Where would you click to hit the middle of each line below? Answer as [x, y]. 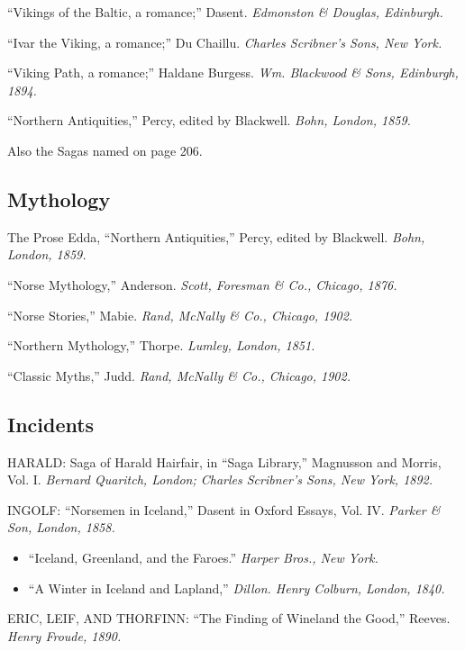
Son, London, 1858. [61, 527]
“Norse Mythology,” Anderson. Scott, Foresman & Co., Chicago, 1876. [202, 284]
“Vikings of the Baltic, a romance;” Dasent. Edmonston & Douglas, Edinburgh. [225, 12]
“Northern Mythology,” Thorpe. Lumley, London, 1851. [161, 345]
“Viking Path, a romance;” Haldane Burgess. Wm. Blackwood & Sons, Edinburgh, [233, 72]
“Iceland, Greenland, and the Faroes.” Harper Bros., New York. [203, 557]
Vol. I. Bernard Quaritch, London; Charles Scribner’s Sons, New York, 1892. [220, 479]
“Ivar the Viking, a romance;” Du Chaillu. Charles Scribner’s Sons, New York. [225, 42]
